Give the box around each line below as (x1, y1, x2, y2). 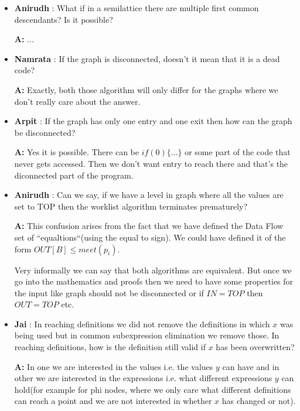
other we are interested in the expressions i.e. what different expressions (14, 372, 272, 384)
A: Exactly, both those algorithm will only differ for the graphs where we (14, 83, 278, 95)
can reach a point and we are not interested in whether (14, 395, 212, 407)
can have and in (222, 360, 279, 372)
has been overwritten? (216, 341, 295, 353)
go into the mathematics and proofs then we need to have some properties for (14, 275, 294, 287)
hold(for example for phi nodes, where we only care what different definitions (14, 383, 291, 395)
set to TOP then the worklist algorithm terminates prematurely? (14, 200, 248, 212)
